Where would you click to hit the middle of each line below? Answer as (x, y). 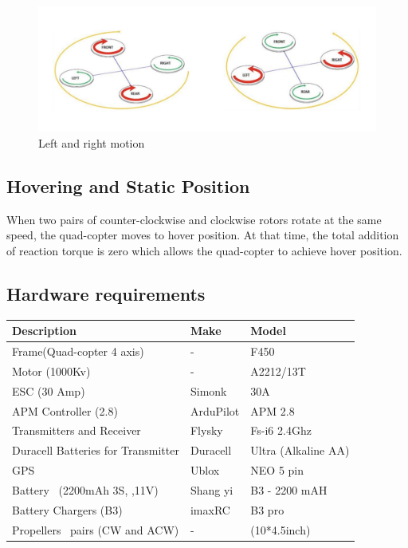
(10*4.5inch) (280, 529)
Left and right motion (92, 142)
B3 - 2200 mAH (289, 489)
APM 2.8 (273, 410)
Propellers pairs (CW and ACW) (96, 529)
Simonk (208, 390)
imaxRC (210, 509)
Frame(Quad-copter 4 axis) (78, 351)
